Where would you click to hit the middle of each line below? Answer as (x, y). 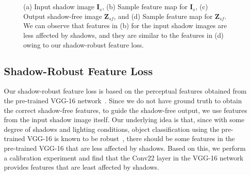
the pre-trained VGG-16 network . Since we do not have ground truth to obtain (123, 100)
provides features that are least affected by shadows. (82, 167)
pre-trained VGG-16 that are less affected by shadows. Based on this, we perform (125, 148)
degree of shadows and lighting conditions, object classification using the (112, 129)
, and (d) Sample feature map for (163, 16)
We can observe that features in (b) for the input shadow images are (125, 25)
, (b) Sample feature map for (145, 7)
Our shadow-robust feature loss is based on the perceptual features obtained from (125, 91)
